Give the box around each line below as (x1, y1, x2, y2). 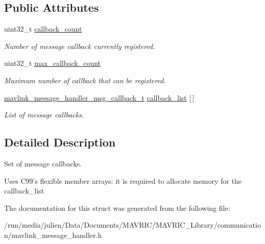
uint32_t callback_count (4, 23, 82, 34)
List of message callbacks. (4, 109, 84, 120)
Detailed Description (4, 134, 116, 150)
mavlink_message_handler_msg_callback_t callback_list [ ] (4, 92, 195, 103)
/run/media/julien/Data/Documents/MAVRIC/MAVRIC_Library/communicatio (4, 219, 261, 230)
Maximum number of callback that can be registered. (4, 75, 166, 85)
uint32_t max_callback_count (4, 58, 101, 68)
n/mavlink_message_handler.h (4, 229, 102, 240)
